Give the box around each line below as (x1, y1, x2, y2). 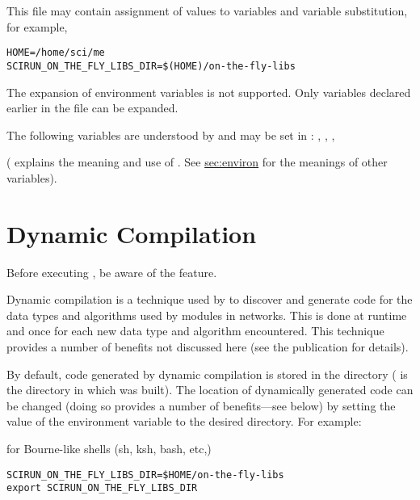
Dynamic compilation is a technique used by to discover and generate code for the (6, 291, 413, 308)
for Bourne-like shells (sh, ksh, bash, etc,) (6, 439, 212, 456)
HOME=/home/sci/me (6, 47, 105, 59)
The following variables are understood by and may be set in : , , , (6, 126, 335, 143)
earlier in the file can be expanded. (6, 99, 178, 116)
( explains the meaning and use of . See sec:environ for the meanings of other (6, 153, 388, 170)
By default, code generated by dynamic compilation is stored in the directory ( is (6, 365, 408, 382)
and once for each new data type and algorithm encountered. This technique (6, 322, 384, 339)
